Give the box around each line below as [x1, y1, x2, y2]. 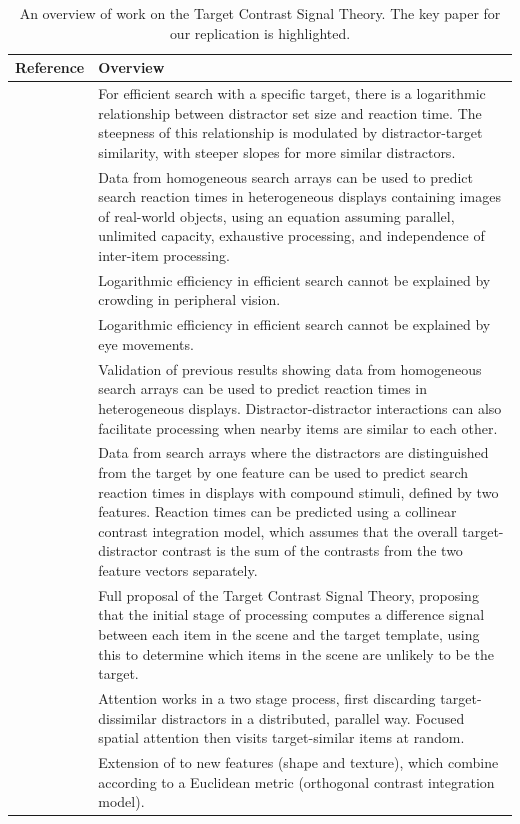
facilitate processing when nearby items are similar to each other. [98, 417, 498, 438]
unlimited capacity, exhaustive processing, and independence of [98, 225, 485, 246]
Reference [15, 57, 85, 78]
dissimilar [98, 707, 157, 728]
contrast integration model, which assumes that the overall [98, 520, 458, 541]
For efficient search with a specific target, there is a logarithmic [98, 83, 486, 104]
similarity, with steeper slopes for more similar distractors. [98, 141, 456, 162]
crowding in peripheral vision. [98, 289, 281, 310]
